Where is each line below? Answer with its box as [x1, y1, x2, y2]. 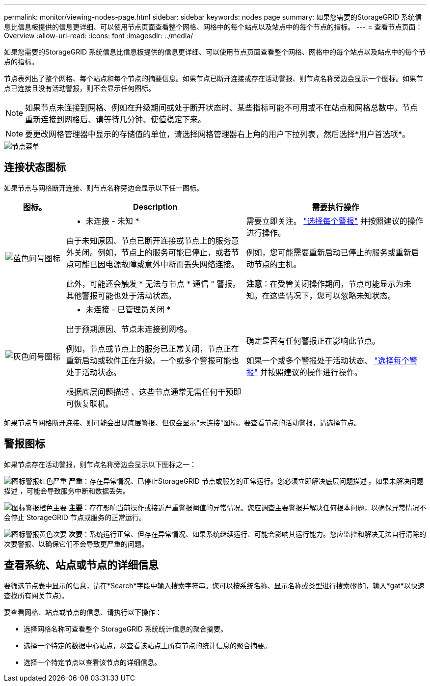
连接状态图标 [4, 161, 66, 174]
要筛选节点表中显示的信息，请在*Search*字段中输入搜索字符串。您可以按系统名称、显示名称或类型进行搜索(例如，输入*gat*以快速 [4, 581, 425, 590]
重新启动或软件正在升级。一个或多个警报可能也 [66, 355, 239, 365]
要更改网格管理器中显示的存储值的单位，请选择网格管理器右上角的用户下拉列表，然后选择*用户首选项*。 [25, 129, 410, 139]
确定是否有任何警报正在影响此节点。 [246, 335, 380, 346]
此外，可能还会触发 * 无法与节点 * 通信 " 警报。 [66, 278, 241, 289]
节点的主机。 [254, 259, 301, 269]
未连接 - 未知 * [85, 216, 139, 226]
